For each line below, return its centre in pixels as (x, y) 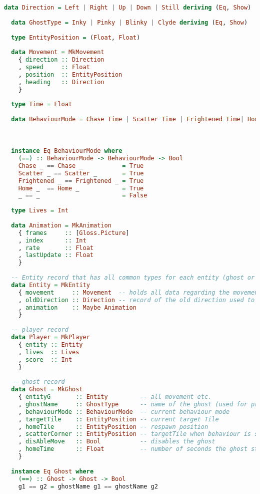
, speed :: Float (54, 67)
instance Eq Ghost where (52, 471)
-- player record (40, 330)
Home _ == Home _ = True (81, 188)
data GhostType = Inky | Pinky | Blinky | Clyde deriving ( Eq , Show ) (129, 22)
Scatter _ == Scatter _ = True (81, 173)
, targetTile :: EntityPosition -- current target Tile (118, 419)
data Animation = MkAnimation (61, 225)
